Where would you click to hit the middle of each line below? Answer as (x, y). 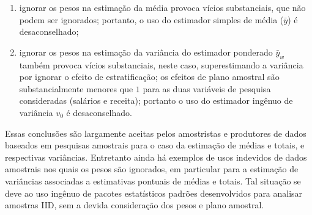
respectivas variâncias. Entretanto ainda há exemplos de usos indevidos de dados (156, 157)
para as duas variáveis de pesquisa (207, 88)
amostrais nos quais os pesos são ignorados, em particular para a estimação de (152, 169)
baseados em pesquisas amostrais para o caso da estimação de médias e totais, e (155, 145)
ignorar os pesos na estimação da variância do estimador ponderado (146, 52)
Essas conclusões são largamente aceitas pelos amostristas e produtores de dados (156, 133)
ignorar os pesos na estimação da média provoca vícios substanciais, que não (162, 7)
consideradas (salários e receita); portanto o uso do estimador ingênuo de (156, 100)
